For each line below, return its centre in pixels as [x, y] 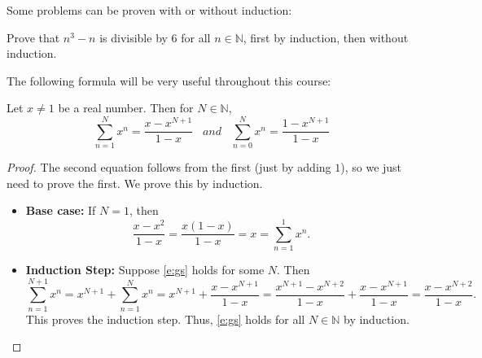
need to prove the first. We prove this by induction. [135, 183]
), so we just [371, 167]
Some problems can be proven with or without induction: [149, 10]
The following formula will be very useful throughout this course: [169, 80]
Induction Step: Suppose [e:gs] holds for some [145, 269]
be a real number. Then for [126, 108]
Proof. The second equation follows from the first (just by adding [169, 167]
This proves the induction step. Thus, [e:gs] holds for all [165, 319]
